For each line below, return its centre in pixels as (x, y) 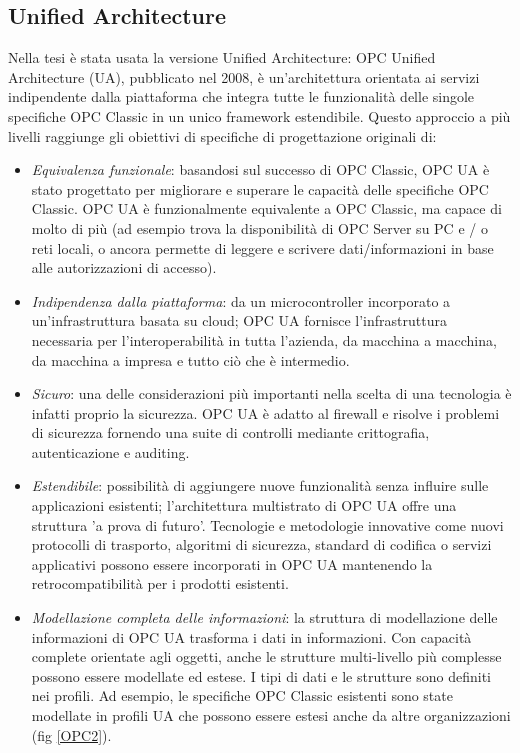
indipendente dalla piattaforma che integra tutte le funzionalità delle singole (241, 96)
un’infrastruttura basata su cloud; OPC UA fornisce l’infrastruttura (239, 320)
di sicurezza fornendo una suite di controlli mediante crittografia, (230, 432)
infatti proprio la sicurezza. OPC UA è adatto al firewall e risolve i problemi (265, 412)
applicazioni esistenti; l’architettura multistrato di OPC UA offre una (244, 505)
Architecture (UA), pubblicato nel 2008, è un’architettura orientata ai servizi (244, 76)
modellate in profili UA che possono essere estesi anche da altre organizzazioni (271, 715)
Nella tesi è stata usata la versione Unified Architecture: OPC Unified (222, 57)
